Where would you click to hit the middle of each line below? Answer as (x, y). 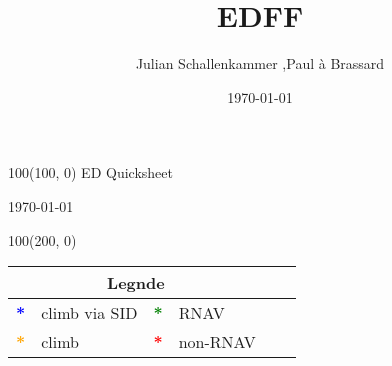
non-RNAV (217, 342)
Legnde (136, 283)
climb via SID (89, 313)
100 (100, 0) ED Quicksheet (90, 172)
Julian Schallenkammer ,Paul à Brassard (260, 63)
